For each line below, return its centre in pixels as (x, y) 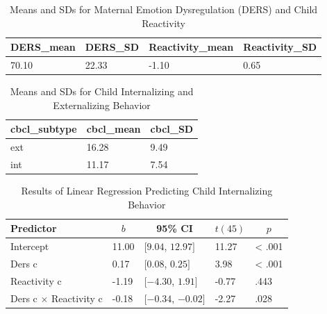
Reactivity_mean (191, 47)
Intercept (30, 246)
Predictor (34, 228)
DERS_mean (43, 47)
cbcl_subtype (44, 129)
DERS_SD (112, 47)
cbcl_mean (114, 129)
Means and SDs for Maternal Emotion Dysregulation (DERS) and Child (164, 9)
